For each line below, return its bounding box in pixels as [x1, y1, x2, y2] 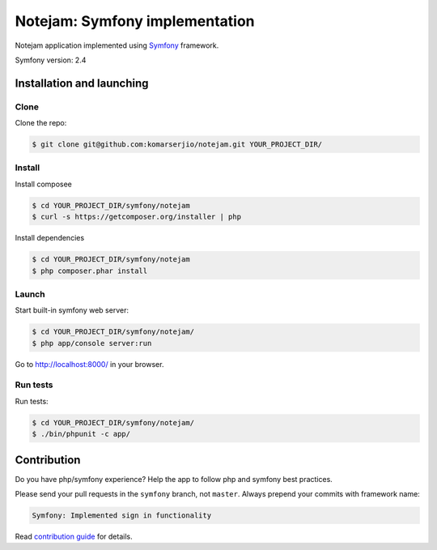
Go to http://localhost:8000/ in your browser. [15, 359, 164, 369]
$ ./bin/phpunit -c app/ [32, 429, 131, 439]
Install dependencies [15, 233, 85, 243]
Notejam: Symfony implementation [15, 12, 255, 30]
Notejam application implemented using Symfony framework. [15, 41, 219, 50]
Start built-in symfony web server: [15, 305, 129, 315]
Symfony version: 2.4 [15, 55, 87, 65]
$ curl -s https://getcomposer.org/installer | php [32, 212, 242, 222]
